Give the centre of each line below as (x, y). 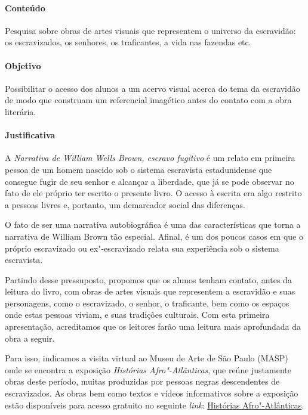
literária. (21, 111)
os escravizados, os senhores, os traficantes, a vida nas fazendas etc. (128, 42)
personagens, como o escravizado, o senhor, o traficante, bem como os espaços (147, 303)
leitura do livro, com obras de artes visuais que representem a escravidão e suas (150, 291)
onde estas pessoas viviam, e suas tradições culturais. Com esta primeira (137, 315)
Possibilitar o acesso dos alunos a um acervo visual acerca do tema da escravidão (153, 88)
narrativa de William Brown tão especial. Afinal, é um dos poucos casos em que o (154, 236)
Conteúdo (25, 7)
